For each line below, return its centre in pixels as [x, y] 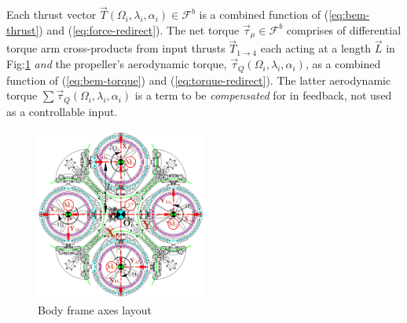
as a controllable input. [62, 111]
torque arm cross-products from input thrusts [116, 48]
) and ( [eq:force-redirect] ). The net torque [139, 29]
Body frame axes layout [95, 309]
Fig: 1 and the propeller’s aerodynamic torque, [117, 64]
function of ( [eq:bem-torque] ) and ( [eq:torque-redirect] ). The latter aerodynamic [199, 80]
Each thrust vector [51, 15]
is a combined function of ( [264, 15]
